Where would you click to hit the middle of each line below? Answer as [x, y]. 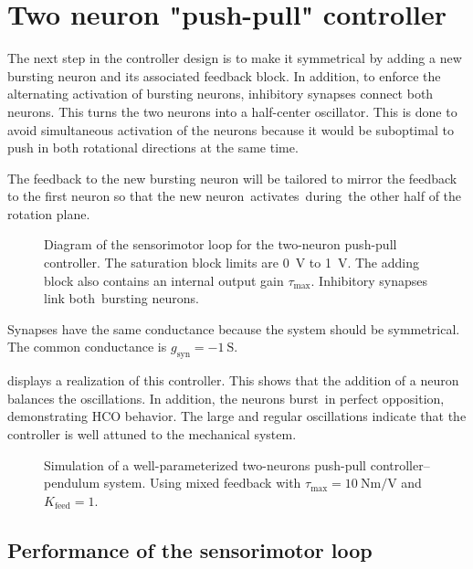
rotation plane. [49, 213]
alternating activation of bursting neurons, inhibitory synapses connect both [221, 94]
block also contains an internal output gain [164, 280]
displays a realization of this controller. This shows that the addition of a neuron [233, 380]
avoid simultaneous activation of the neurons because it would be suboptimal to [231, 129]
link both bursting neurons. [121, 298]
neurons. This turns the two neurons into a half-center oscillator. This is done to [232, 111]
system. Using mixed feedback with [202, 483]
